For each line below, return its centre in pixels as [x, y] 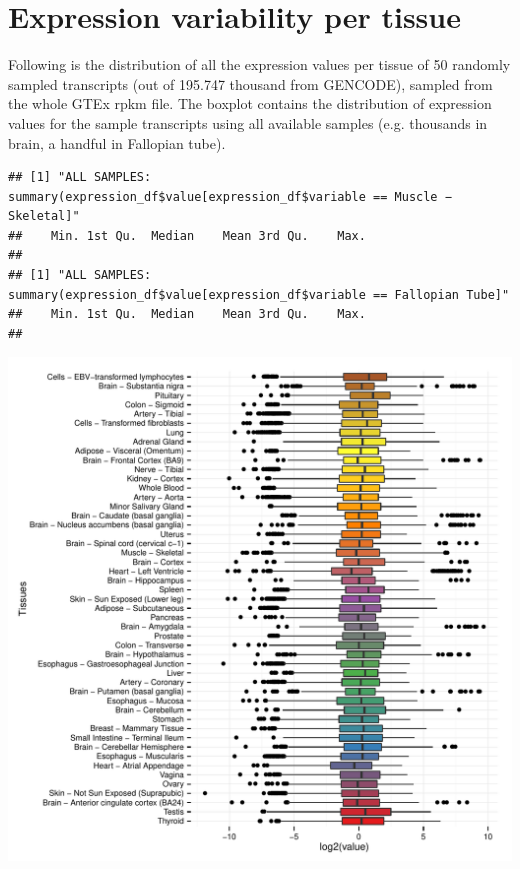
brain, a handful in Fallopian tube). [117, 142]
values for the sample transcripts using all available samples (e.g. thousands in [248, 122]
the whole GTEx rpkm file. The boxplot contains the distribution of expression [250, 103]
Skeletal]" [44, 216]
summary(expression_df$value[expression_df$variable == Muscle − [230, 196]
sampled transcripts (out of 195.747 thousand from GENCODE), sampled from [250, 83]
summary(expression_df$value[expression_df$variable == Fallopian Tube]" [259, 294]
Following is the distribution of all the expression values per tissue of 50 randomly [259, 64]
